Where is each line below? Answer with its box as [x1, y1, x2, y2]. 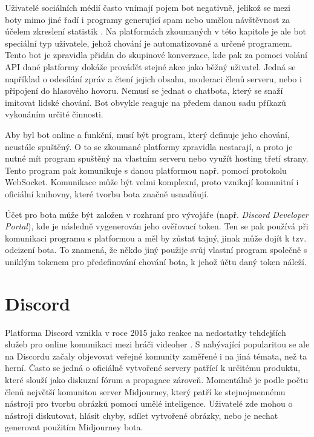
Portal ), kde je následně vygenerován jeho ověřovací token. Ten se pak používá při [5, 220, 309, 232]
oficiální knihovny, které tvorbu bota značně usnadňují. [5, 187, 209, 200]
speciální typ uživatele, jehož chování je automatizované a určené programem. [5, 36, 292, 49]
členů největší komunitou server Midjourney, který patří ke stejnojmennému [5, 385, 286, 398]
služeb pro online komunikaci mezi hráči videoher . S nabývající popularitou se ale [5, 338, 310, 350]
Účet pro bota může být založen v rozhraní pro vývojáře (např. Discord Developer [5, 208, 309, 220]
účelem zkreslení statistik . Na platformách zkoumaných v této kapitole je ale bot [5, 25, 307, 38]
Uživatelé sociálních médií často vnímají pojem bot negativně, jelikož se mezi [5, 1, 290, 13]
